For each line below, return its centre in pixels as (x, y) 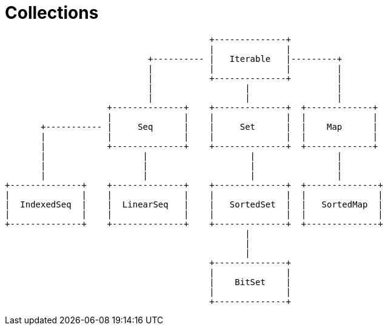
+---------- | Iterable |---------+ (245, 59)
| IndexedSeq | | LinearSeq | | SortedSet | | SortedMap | (194, 204)
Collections (52, 13)
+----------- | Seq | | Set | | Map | (209, 126)
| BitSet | (250, 282)
